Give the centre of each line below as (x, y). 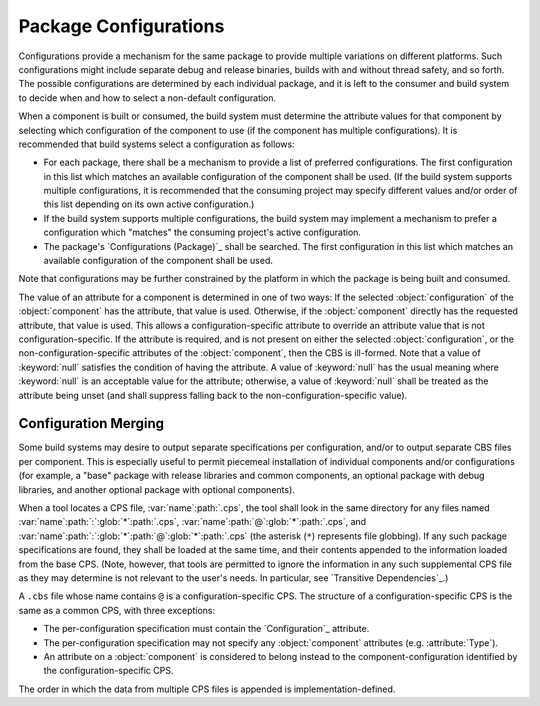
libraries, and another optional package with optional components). (156, 489)
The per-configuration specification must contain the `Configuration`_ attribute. (206, 629)
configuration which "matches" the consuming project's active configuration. (202, 232)
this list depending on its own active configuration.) (149, 204)
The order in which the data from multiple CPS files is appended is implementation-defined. (207, 689)
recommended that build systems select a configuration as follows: (156, 144)
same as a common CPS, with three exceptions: (117, 610)
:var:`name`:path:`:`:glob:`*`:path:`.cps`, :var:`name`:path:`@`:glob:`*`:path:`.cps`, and (192, 522)
